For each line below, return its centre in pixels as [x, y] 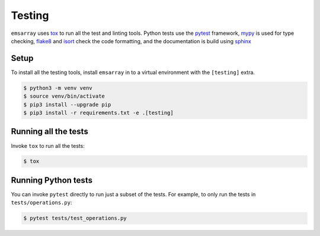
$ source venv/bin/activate [64, 96]
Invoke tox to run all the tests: [48, 146]
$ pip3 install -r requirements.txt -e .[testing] [99, 113]
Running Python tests [52, 180]
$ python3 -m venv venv [58, 88]
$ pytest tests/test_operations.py [75, 218]
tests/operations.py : [41, 203]
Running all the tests [49, 132]
